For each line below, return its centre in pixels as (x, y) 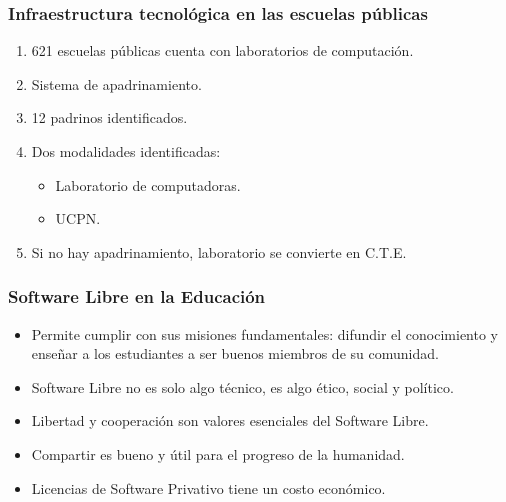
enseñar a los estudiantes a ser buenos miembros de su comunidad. (235, 353)
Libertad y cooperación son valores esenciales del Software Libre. (230, 420)
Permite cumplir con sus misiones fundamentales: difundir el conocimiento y (265, 333)
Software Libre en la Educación (137, 296)
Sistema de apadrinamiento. (116, 83)
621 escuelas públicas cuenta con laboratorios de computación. (222, 50)
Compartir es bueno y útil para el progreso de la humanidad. (218, 453)
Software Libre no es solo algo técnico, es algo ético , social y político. (242, 386)
